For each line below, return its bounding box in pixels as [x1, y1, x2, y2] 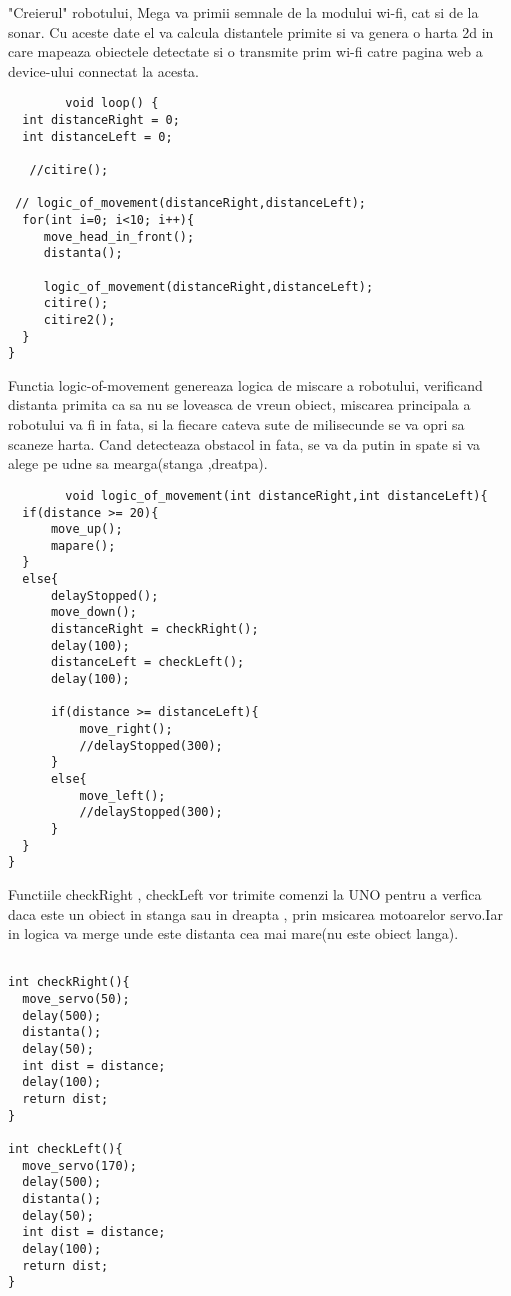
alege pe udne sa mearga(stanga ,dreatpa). [8, 453, 268, 474]
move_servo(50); [22, 992, 130, 1007]
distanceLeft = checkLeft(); [50, 655, 245, 670]
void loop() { [65, 96, 159, 111]
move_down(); [50, 605, 137, 620]
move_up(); [50, 522, 123, 537]
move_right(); [79, 722, 173, 737]
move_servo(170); [22, 1158, 137, 1173]
